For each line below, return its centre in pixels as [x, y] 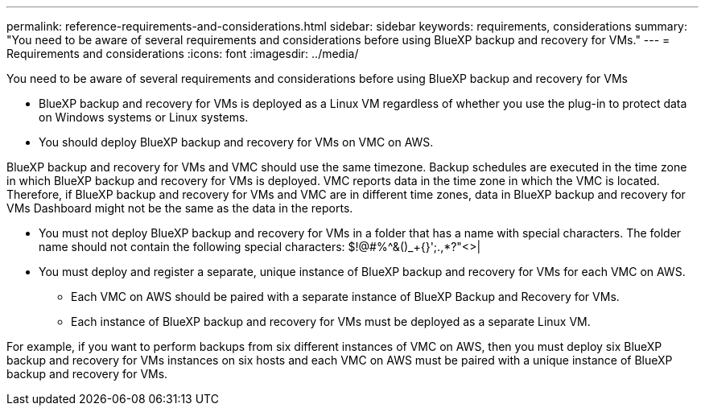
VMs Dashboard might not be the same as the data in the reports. [180, 208]
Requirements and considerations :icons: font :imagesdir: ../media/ [183, 54]
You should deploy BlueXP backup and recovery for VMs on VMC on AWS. [236, 142]
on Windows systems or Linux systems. [144, 117]
